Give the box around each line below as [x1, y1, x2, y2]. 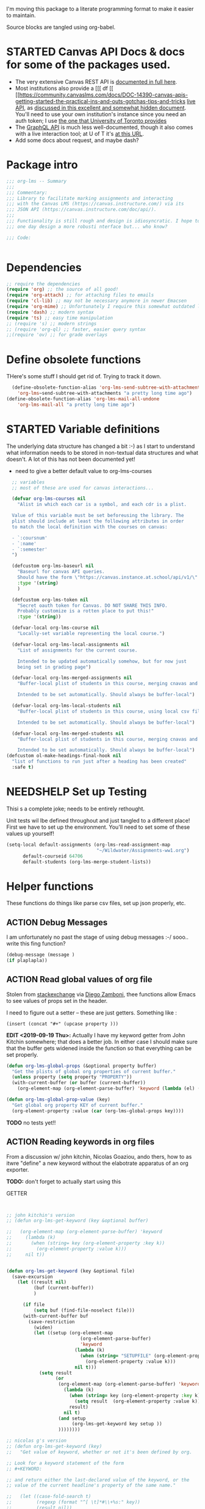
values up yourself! [6, 829, 55, 837]
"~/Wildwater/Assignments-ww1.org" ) [96, 847, 190, 853]
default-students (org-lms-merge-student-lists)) [22, 859, 151, 865]
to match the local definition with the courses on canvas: [12, 524, 168, 530]
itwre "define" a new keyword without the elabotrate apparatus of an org [6, 1159, 189, 1167]
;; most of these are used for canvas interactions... [12, 485, 154, 491]
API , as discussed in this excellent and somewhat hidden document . [15, 104, 187, 111]
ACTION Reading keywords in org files [6, 1137, 155, 1147]
